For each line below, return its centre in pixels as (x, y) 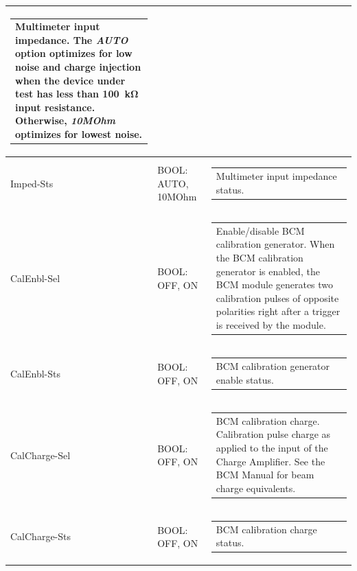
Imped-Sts (32, 183)
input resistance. (55, 107)
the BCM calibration (260, 257)
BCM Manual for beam (265, 475)
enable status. (245, 379)
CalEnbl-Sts (36, 373)
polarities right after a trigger (278, 311)
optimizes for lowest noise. (79, 134)
